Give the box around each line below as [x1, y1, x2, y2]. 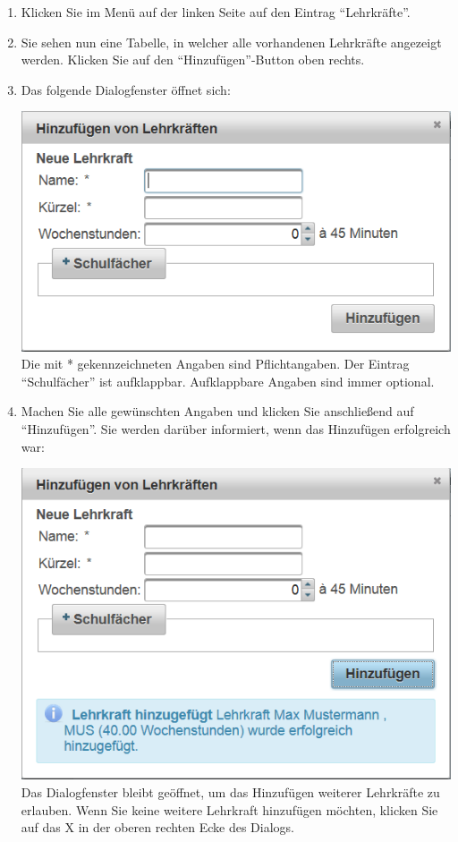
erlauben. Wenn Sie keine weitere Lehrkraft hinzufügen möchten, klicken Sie [21, 800, 438, 819]
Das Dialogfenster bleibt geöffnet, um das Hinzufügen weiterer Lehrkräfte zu [21, 783, 440, 802]
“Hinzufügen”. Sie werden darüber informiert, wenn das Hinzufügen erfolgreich [21, 420, 451, 438]
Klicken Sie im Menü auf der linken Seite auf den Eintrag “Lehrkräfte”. [21, 3, 411, 21]
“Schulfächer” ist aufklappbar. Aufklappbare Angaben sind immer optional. [21, 371, 435, 390]
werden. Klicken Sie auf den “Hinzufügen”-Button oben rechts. [21, 50, 365, 69]
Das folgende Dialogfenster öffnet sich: [21, 80, 231, 98]
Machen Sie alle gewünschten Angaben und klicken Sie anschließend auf [21, 402, 414, 421]
